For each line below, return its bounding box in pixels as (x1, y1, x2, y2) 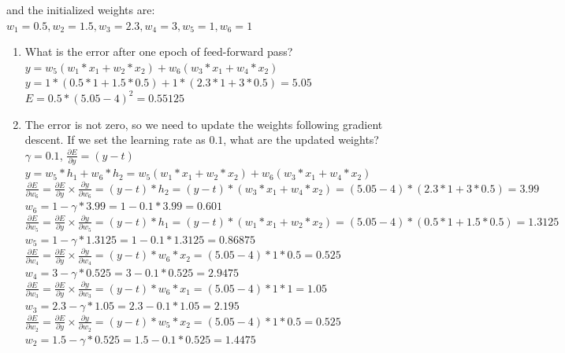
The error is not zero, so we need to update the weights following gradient (24, 116, 383, 132)
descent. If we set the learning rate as (24, 131, 206, 148)
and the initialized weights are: (6, 2, 155, 17)
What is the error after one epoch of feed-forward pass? (24, 43, 293, 60)
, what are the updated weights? (223, 131, 379, 148)
